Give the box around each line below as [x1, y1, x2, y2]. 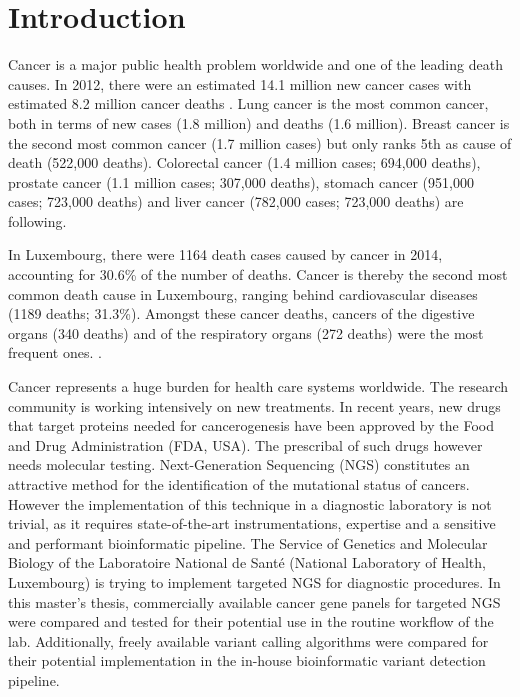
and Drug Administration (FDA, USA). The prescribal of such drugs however [8, 434, 483, 455]
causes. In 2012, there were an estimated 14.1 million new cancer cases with [8, 73, 472, 94]
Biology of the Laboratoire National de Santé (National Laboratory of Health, [8, 552, 486, 573]
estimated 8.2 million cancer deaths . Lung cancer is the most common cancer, [8, 93, 489, 114]
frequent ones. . [8, 342, 102, 363]
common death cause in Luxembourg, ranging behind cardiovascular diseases [8, 283, 478, 304]
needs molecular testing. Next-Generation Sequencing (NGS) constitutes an [8, 454, 470, 475]
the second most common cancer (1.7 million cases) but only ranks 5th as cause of [8, 132, 512, 153]
